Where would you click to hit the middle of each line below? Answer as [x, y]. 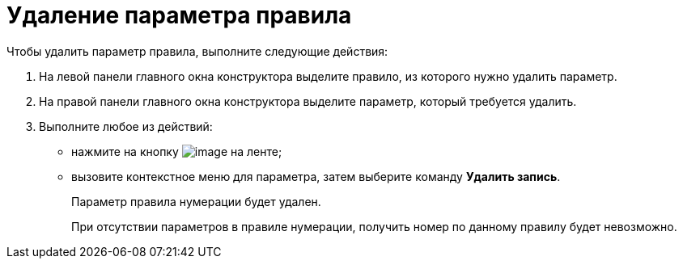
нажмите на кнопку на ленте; [177, 151]
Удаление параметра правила [179, 15]
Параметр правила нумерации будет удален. [196, 201]
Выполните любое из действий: [126, 126]
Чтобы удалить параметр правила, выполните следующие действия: [197, 51]
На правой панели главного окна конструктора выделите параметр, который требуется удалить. [308, 101]
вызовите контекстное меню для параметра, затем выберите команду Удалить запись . [316, 176]
